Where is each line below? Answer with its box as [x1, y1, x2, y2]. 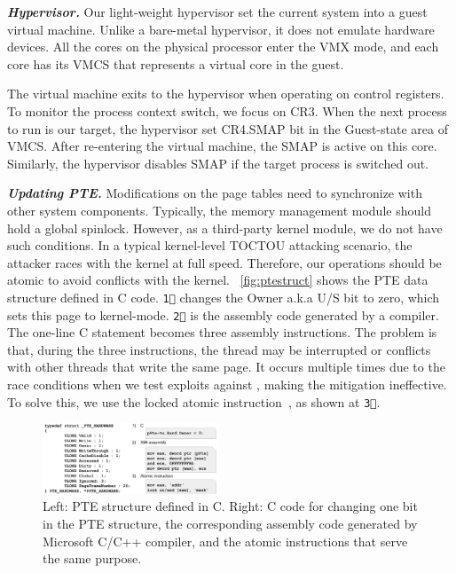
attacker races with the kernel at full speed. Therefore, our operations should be [7, 253, 442, 271]
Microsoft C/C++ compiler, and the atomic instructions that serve [43, 531, 408, 550]
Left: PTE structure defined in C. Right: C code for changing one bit [43, 497, 418, 515]
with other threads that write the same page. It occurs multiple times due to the [7, 357, 445, 376]
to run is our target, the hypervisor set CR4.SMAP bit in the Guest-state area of [7, 119, 448, 137]
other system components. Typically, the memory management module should [7, 200, 431, 219]
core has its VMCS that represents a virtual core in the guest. [7, 54, 344, 73]
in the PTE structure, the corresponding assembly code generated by [43, 514, 418, 533]
